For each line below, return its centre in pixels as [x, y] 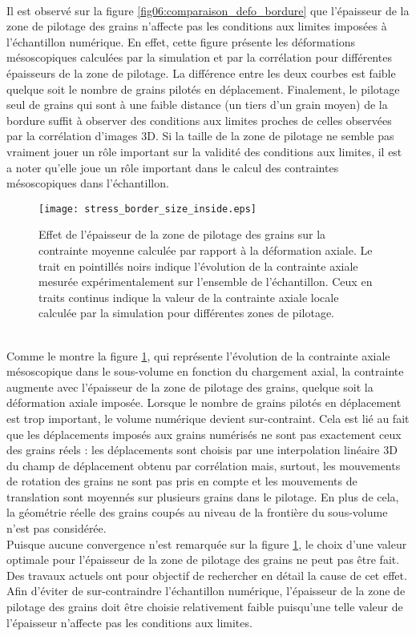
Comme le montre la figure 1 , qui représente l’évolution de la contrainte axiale [198, 355]
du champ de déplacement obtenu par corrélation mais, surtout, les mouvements [204, 465]
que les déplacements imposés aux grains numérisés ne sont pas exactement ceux [204, 434]
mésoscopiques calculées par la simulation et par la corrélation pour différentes [199, 57]
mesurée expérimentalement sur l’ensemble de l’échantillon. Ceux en [206, 282]
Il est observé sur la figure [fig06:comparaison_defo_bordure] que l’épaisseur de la [208, 10]
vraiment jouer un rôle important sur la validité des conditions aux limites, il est [204, 151]
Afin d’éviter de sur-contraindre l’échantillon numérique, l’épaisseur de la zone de [206, 591]
